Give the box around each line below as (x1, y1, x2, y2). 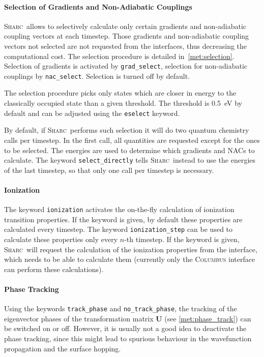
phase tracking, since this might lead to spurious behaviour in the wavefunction (4, 333, 252, 344)
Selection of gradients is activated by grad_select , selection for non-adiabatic (4, 61, 248, 71)
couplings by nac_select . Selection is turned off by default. (4, 70, 190, 81)
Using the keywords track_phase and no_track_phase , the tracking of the (4, 303, 237, 314)
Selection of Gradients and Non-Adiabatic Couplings (4, 1, 192, 12)
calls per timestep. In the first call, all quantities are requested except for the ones (4, 134, 260, 145)
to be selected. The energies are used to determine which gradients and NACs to (4, 144, 255, 155)
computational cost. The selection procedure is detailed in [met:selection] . (4, 50, 234, 61)
